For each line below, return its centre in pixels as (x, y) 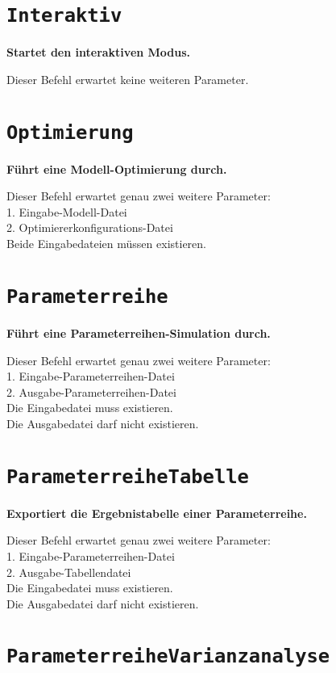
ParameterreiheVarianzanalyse (168, 656)
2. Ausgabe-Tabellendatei (69, 572)
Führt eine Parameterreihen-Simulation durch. (139, 332)
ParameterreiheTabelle (128, 476)
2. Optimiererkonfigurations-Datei (90, 227)
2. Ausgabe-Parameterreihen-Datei (91, 391)
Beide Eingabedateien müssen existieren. (106, 244)
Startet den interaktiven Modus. (99, 52)
